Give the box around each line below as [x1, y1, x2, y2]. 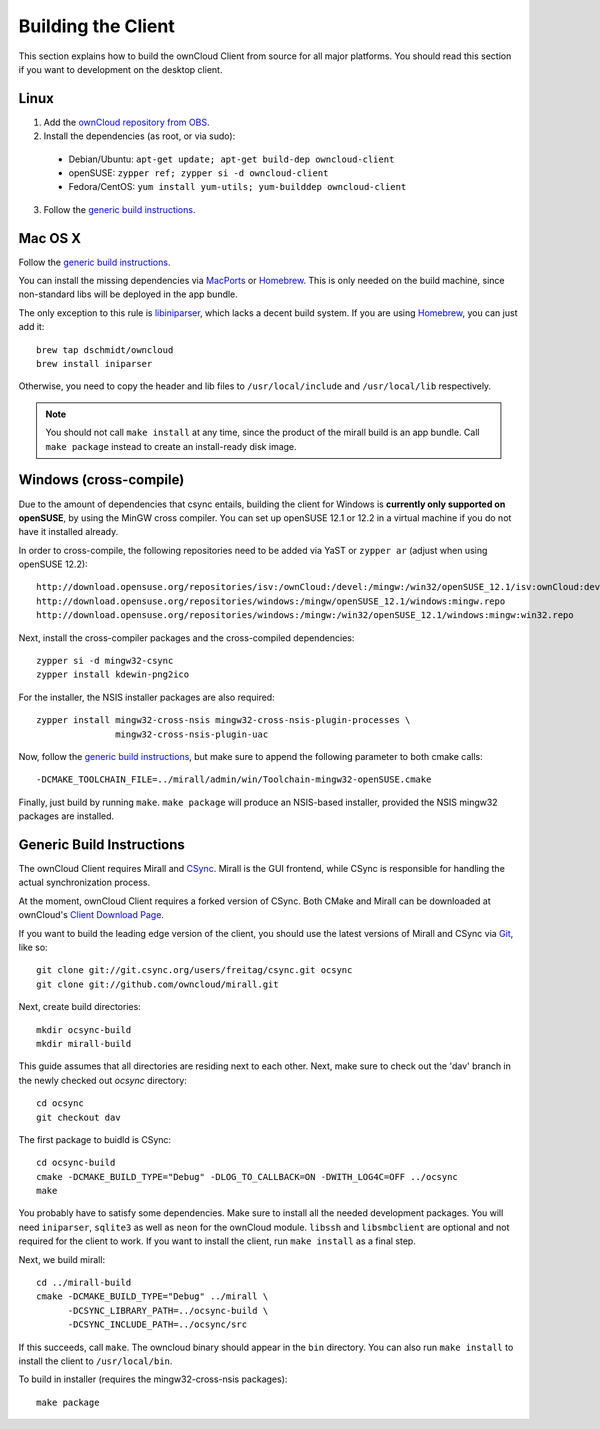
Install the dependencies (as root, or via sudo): [43, 130, 236, 142]
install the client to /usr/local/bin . [18, 1355, 173, 1367]
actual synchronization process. [18, 876, 150, 889]
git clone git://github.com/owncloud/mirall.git [36, 978, 279, 990]
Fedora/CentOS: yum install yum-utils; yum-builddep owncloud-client [68, 181, 407, 193]
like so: [18, 941, 49, 954]
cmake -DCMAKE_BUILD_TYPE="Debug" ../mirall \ [36, 1291, 269, 1302]
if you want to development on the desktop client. [18, 63, 223, 75]
